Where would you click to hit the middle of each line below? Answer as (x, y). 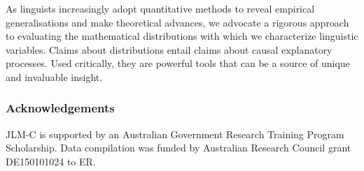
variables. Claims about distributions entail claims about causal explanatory (169, 49)
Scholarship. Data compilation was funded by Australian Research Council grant (178, 148)
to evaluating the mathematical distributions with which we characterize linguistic (182, 36)
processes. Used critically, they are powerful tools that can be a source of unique (178, 63)
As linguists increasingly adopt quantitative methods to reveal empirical (160, 8)
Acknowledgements (60, 108)
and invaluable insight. (54, 76)
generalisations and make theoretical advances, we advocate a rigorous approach (177, 22)
